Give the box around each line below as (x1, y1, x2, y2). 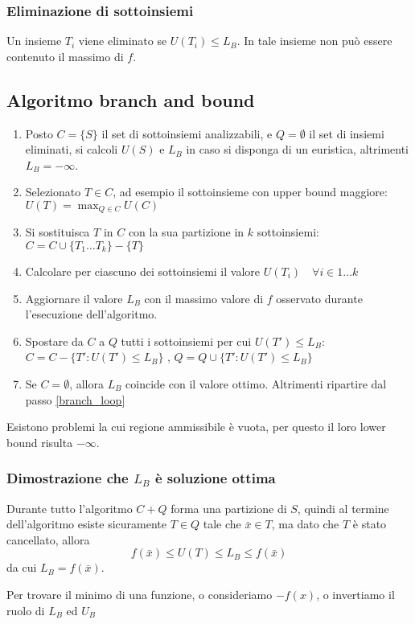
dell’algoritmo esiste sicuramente (6, 515, 167, 532)
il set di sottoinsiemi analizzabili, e (101, 125, 273, 142)
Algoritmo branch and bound (6, 87, 255, 112)
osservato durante (276, 289, 363, 306)
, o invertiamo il (316, 585, 395, 602)
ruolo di (6, 601, 45, 618)
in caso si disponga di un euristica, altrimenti (186, 141, 409, 158)
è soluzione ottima (154, 468, 276, 488)
